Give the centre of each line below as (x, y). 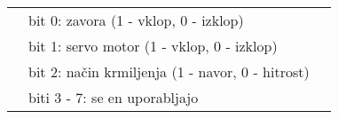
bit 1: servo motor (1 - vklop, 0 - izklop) (153, 46)
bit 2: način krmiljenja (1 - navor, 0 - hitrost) (169, 71)
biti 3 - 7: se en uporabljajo (114, 97)
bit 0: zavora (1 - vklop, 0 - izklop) (136, 20)
